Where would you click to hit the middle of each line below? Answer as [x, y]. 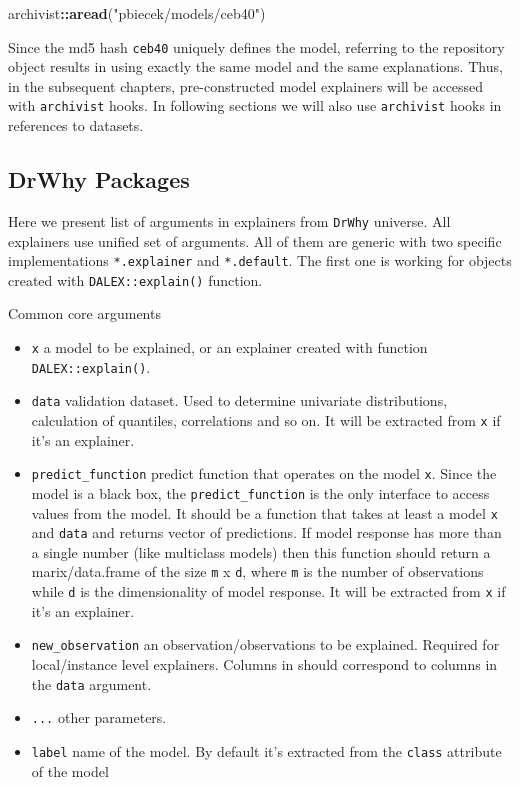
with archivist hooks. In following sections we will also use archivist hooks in [255, 105]
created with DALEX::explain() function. [135, 279]
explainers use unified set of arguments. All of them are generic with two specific [255, 240]
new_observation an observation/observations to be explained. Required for [265, 644]
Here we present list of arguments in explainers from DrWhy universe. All [229, 220]
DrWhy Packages [99, 179]
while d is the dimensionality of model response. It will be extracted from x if [268, 591]
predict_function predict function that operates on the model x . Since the [264, 473]
